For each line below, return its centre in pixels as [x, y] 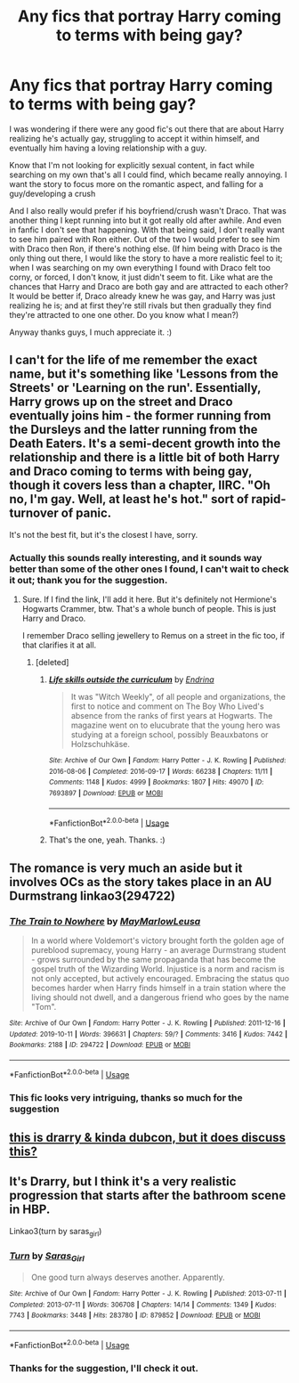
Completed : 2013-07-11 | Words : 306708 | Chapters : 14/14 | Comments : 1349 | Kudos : [143, 1305]
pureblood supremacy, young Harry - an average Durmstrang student [158, 950]
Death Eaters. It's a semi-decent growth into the [145, 444]
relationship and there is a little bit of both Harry [145, 457]
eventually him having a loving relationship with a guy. [108, 148]
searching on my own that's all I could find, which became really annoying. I [148, 175]
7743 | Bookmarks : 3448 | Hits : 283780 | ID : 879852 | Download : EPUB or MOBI [135, 1315]
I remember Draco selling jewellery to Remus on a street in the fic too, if [154, 636]
